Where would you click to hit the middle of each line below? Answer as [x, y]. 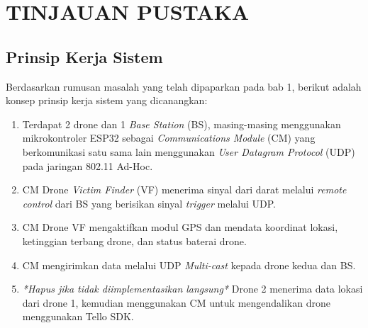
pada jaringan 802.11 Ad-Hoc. [88, 165]
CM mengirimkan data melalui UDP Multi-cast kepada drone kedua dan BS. [189, 265]
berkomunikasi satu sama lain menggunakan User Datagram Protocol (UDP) [189, 151]
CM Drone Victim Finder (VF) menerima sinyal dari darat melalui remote [184, 190]
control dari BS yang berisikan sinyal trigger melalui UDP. [149, 203]
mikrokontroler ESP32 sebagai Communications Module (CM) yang [169, 138]
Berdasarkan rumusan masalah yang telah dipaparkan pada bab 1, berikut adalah [184, 86]
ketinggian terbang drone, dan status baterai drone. [134, 241]
